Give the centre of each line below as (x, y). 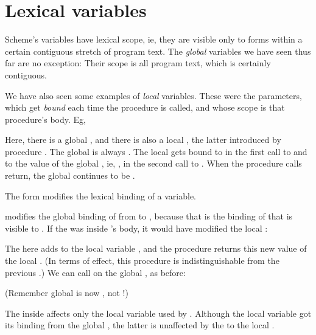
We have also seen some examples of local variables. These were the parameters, (153, 95)
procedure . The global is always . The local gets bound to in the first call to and (156, 151)
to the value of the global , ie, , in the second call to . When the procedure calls (153, 163)
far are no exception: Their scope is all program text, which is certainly (138, 63)
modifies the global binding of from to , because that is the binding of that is (149, 216)
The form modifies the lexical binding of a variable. (101, 195)
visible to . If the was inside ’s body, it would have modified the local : (136, 228)
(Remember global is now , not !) (67, 293)
